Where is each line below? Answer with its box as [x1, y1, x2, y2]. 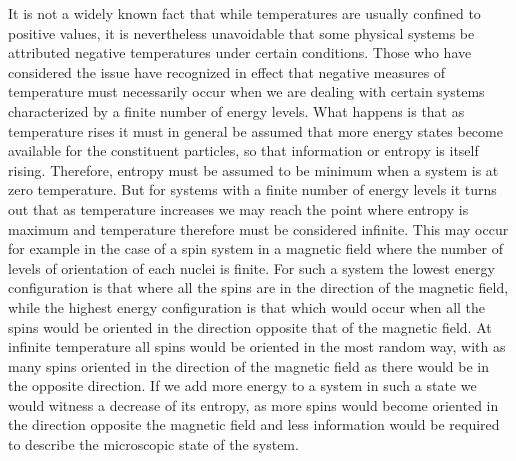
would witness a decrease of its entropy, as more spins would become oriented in [8, 394, 499, 415]
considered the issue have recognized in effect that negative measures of [8, 61, 446, 82]
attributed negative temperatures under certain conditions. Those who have [8, 42, 472, 63]
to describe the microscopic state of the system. [8, 434, 299, 455]
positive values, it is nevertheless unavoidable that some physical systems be [8, 22, 475, 43]
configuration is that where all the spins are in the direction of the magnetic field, [8, 277, 509, 298]
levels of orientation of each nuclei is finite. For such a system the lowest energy [8, 257, 495, 278]
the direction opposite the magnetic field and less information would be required [8, 414, 500, 435]
